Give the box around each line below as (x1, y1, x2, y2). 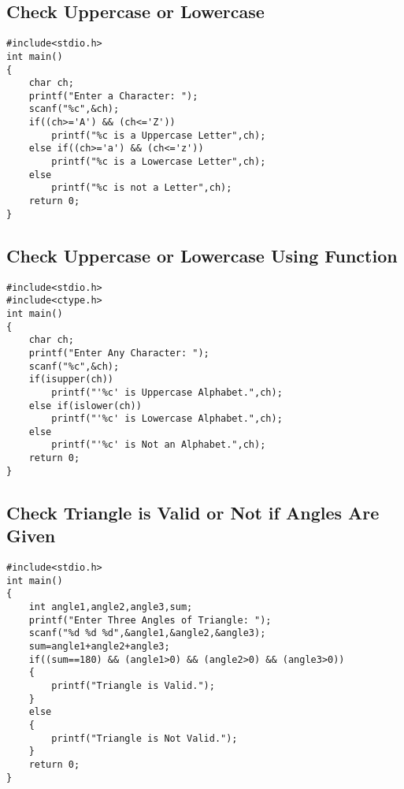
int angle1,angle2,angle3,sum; (28, 601, 193, 612)
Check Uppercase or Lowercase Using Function (6, 243, 398, 267)
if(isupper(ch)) (28, 374, 114, 385)
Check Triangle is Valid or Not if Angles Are (6, 500, 380, 524)
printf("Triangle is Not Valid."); (51, 732, 238, 744)
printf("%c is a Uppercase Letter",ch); (51, 129, 266, 141)
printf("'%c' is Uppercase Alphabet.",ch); (51, 386, 283, 398)
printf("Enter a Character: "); (28, 90, 198, 102)
